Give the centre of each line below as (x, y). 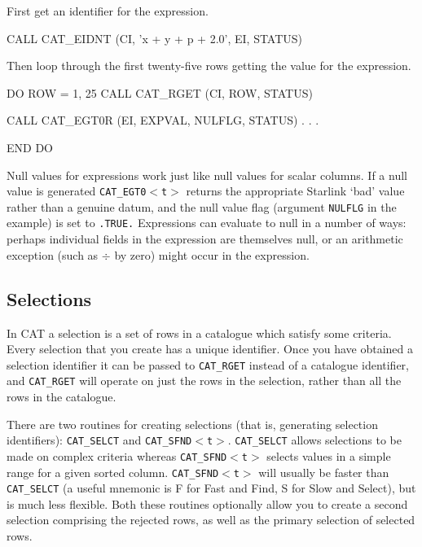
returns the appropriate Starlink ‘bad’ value (295, 191)
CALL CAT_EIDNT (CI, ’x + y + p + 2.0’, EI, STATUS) (155, 38)
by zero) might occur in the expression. (212, 254)
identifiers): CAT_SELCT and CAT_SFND (99, 440)
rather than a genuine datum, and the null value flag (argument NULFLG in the (202, 206)
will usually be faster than (324, 472)
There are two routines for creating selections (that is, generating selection (192, 424)
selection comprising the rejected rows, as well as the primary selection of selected (211, 520)
